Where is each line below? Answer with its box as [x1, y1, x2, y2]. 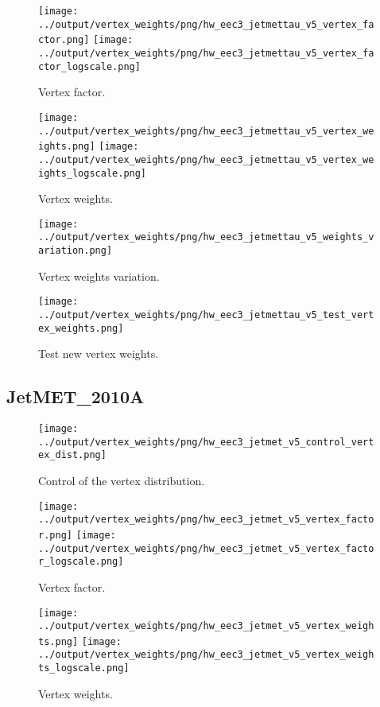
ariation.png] [38, 245, 113, 257]
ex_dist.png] [38, 449, 107, 461]
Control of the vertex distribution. [38, 472, 205, 489]
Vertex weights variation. [38, 267, 160, 284]
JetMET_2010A [6, 384, 145, 409]
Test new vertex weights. [38, 345, 159, 362]
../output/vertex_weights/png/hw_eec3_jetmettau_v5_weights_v [38, 231, 374, 243]
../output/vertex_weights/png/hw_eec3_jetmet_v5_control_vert [38, 436, 374, 448]
